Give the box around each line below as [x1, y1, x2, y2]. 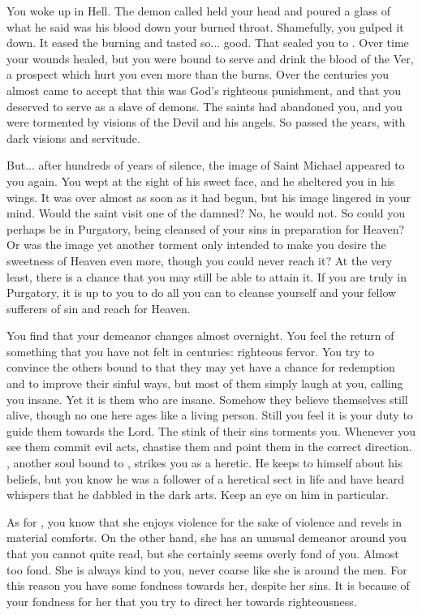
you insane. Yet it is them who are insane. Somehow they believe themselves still [6, 390, 408, 407]
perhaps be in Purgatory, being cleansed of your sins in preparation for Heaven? [6, 220, 405, 237]
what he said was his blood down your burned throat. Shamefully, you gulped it [6, 18, 404, 35]
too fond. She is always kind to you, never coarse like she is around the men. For [6, 561, 407, 578]
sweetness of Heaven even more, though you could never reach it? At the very [6, 252, 393, 269]
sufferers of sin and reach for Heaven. [6, 299, 191, 316]
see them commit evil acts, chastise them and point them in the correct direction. [6, 438, 412, 455]
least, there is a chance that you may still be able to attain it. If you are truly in [6, 268, 407, 285]
